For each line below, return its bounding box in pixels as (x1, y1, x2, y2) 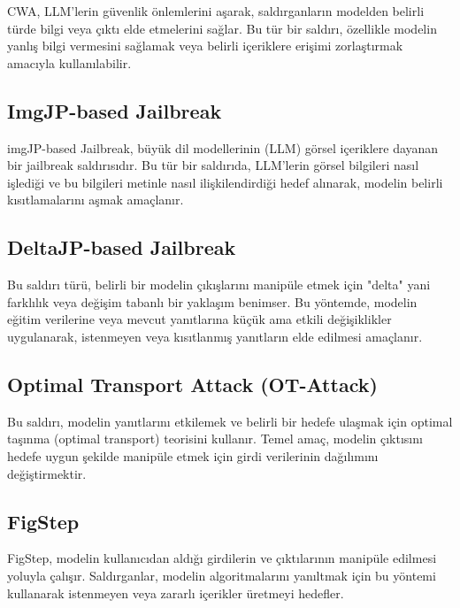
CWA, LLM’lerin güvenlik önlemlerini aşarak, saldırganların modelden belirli (7, 2, 425, 19)
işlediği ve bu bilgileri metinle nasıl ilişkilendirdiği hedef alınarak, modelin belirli (7, 173, 443, 191)
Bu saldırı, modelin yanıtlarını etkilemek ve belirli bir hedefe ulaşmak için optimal (7, 412, 453, 430)
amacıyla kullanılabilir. (7, 53, 132, 72)
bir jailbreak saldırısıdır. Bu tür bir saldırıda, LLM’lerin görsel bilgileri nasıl (7, 156, 419, 174)
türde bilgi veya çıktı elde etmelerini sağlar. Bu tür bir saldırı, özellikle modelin (7, 19, 437, 37)
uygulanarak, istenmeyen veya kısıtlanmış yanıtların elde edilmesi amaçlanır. (7, 327, 423, 345)
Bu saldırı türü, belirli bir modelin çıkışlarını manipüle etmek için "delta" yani (7, 275, 431, 294)
